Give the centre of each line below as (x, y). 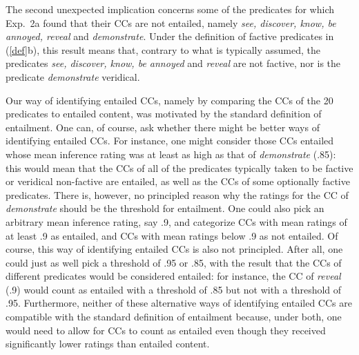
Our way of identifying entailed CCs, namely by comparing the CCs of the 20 (169, 100)
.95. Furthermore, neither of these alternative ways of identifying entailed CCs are (179, 303)
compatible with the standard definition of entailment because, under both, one (174, 317)
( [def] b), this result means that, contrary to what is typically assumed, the (163, 49)
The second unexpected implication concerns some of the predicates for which (170, 9)
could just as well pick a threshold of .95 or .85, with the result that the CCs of (174, 262)
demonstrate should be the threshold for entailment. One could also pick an (165, 208)
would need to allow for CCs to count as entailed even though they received (166, 330)
